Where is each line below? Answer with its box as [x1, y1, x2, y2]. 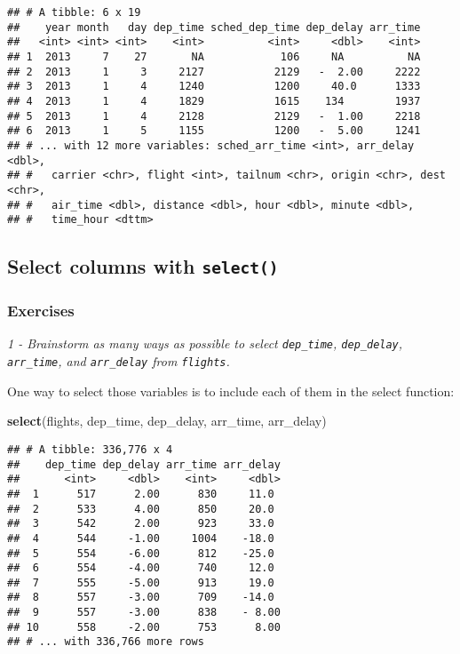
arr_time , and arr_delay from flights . [7, 352, 230, 371]
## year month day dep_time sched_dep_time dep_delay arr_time [7, 20, 421, 34]
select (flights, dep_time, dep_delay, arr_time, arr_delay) [7, 411, 327, 430]
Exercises [7, 299, 75, 322]
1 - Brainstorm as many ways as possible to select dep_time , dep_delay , [7, 334, 403, 353]
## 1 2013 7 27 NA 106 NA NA [7, 50, 421, 63]
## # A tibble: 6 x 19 [7, 6, 141, 19]
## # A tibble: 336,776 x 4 [7, 443, 173, 456]
